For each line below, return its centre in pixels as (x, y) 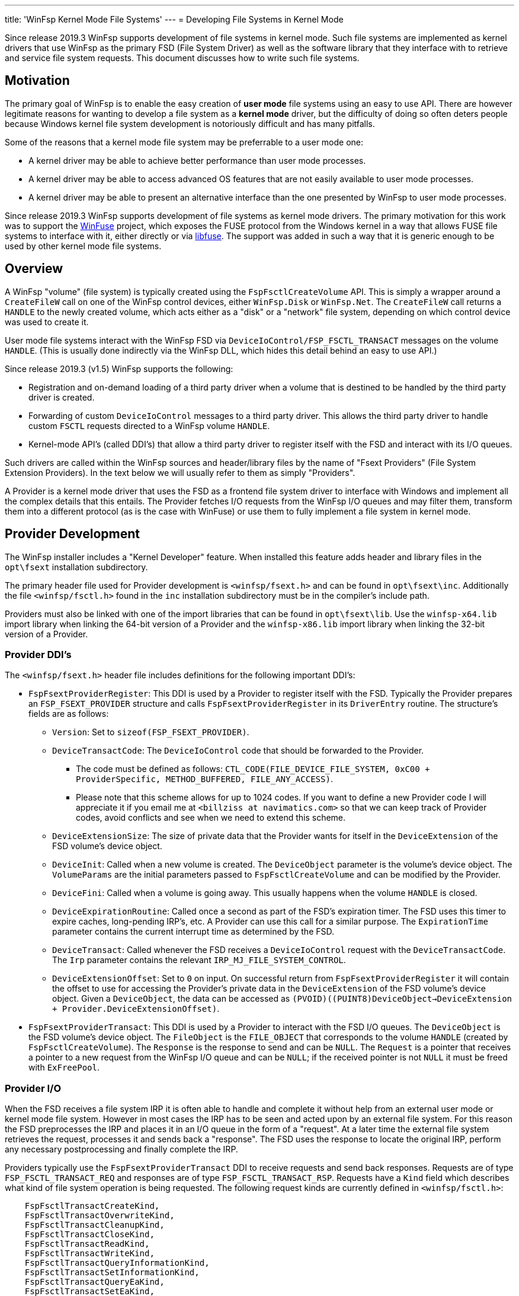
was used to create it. (47, 322)
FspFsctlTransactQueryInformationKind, (117, 1263)
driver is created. (62, 397)
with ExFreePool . (64, 1068)
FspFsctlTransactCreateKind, (92, 1206)
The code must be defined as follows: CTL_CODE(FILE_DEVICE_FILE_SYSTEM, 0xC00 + (253, 769)
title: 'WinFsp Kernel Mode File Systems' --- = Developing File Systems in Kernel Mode (174, 19)
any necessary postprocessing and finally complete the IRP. (121, 1149)
